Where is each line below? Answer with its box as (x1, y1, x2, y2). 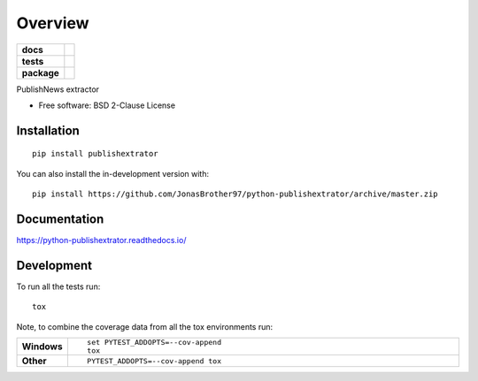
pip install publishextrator (32, 149, 158, 159)
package (21, 66, 59, 79)
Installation (16, 123, 80, 138)
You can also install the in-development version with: (16, 168, 210, 179)
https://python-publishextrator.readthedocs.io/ (16, 235, 187, 246)
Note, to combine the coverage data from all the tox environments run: (16, 321, 274, 331)
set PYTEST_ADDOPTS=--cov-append (87, 338, 221, 347)
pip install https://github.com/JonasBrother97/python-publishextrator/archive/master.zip (32, 189, 438, 199)
